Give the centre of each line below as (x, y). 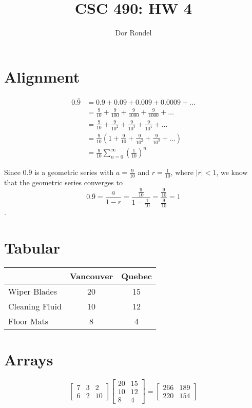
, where (182, 172)
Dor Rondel (133, 33)
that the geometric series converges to (63, 182)
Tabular (32, 248)
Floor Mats (28, 321)
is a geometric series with (74, 172)
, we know (232, 172)
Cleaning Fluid (35, 306)
